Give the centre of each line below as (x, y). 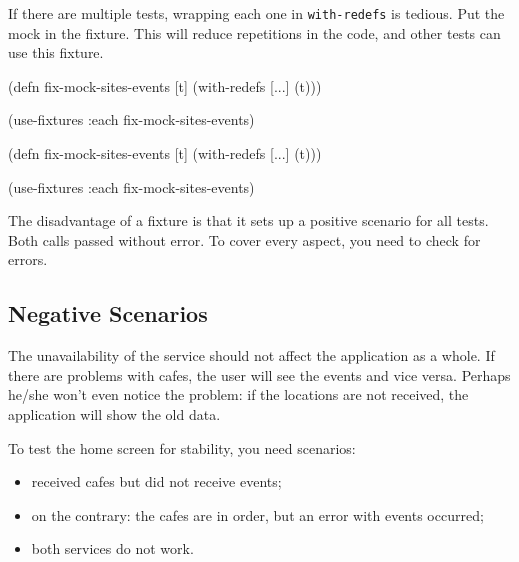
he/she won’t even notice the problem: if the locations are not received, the (238, 394)
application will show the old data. (114, 413)
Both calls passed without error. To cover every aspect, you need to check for (244, 239)
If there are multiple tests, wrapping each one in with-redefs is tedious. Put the (256, 13)
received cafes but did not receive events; (156, 481)
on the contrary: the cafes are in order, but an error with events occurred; (257, 514)
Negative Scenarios (108, 313)
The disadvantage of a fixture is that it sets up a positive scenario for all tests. (248, 220)
